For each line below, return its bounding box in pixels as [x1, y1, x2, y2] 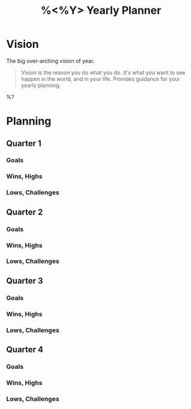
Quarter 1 [6, 138, 42, 148]
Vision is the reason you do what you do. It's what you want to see [20, 68, 186, 76]
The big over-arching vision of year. [6, 57, 95, 64]
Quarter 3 [6, 276, 43, 286]
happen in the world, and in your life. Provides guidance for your [20, 75, 180, 82]
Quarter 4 [6, 344, 44, 354]
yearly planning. [20, 82, 61, 89]
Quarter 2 [6, 207, 43, 217]
